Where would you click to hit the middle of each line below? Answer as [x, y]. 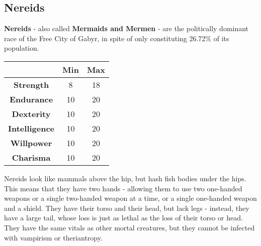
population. [22, 48]
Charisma [31, 157]
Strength [31, 84]
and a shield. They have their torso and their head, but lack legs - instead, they [127, 208]
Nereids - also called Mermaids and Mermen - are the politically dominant [126, 28]
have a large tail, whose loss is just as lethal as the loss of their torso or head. [123, 218]
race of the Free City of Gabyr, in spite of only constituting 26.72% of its [117, 38]
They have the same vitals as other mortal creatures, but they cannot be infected [129, 227]
